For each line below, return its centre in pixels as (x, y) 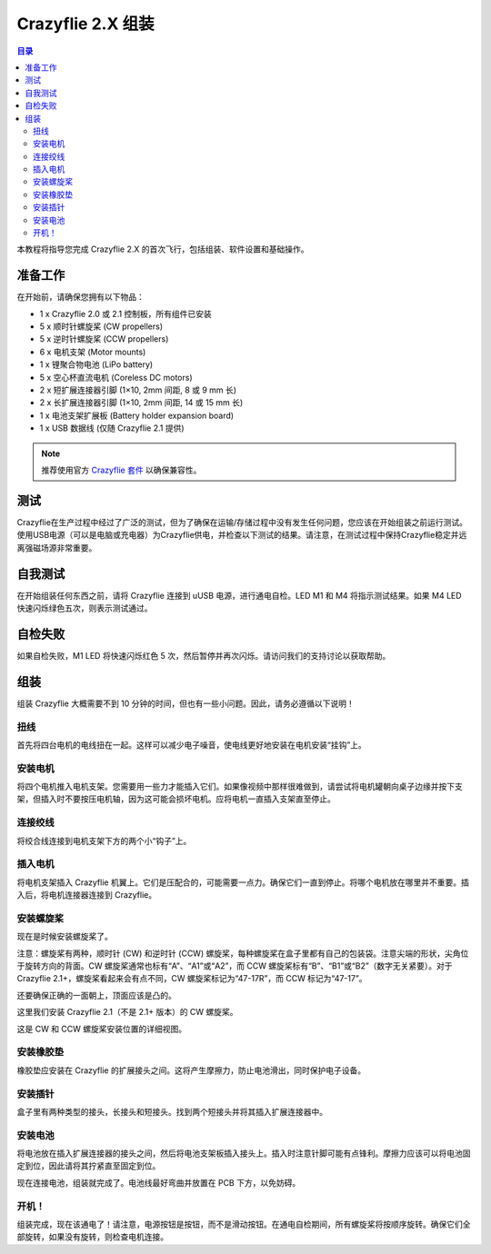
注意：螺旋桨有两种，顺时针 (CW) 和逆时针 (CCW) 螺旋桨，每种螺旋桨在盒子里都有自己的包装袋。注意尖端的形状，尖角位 (243, 953)
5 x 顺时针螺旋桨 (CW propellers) (101, 326)
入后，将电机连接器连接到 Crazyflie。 (87, 895)
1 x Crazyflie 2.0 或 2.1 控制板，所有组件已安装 (126, 313)
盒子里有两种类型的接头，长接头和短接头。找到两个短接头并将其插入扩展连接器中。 (172, 1111)
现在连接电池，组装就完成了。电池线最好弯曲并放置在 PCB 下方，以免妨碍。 (159, 1182)
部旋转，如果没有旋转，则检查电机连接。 (92, 1237)
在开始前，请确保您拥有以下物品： (80, 297)
